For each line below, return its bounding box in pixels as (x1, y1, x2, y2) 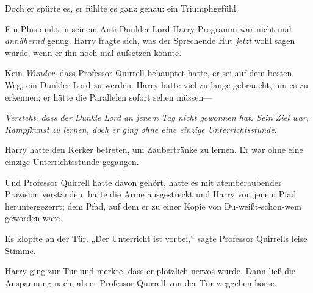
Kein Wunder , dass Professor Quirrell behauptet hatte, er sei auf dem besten (5, 66, 292, 79)
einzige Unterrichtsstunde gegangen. (5, 155, 139, 168)
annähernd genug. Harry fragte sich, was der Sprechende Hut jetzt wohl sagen (5, 34, 295, 47)
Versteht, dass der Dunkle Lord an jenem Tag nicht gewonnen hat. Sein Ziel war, (5, 111, 309, 124)
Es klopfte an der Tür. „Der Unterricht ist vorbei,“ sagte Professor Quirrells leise (5, 231, 308, 244)
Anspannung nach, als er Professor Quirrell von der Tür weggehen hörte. (5, 276, 277, 289)
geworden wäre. (5, 211, 63, 224)
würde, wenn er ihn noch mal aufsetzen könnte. (5, 46, 182, 58)
